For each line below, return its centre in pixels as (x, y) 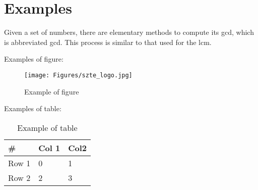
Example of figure (52, 91)
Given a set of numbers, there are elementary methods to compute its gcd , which (129, 32)
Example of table (47, 127)
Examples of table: (33, 108)
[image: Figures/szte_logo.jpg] (78, 75)
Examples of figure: (34, 59)
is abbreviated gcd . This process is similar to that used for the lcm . (108, 42)
